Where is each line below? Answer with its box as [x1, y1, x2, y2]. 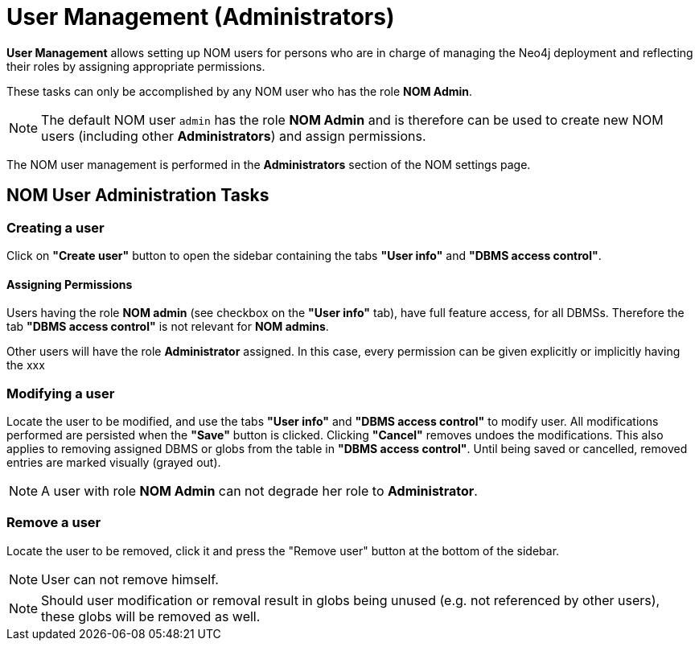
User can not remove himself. [41, 571, 219, 587]
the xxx [6, 358, 45, 373]
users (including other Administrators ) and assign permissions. [41, 127, 426, 144]
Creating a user [6, 219, 105, 236]
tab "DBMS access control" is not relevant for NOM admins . [6, 319, 329, 334]
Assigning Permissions [6, 277, 133, 291]
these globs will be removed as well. [41, 608, 261, 624]
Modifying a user [6, 385, 115, 402]
